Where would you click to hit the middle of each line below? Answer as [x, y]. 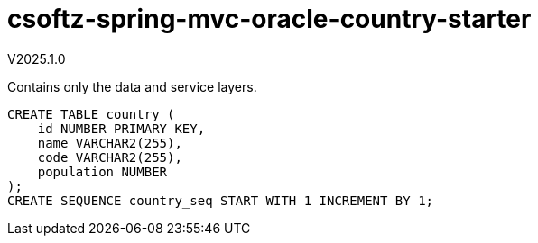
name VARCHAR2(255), [110, 143]
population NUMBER [102, 171]
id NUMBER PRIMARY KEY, [121, 128]
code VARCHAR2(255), [110, 157]
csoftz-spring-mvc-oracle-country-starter [269, 19]
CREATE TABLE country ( [91, 114]
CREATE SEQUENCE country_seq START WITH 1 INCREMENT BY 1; [221, 200]
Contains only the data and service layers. [132, 86]
